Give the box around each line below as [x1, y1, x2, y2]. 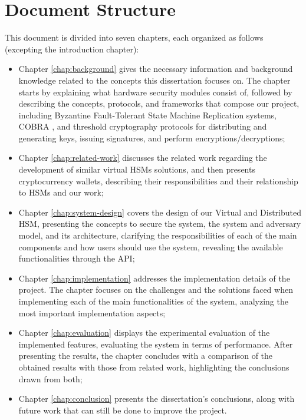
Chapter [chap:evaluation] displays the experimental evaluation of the [18, 326, 270, 339]
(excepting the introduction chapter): [5, 42, 139, 55]
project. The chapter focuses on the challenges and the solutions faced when [18, 283, 293, 296]
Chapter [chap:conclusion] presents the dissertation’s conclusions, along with [18, 392, 295, 405]
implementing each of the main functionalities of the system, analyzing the [18, 295, 288, 307]
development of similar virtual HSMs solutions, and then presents [18, 163, 255, 176]
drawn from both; [18, 372, 83, 385]
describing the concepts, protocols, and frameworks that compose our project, [18, 97, 300, 110]
